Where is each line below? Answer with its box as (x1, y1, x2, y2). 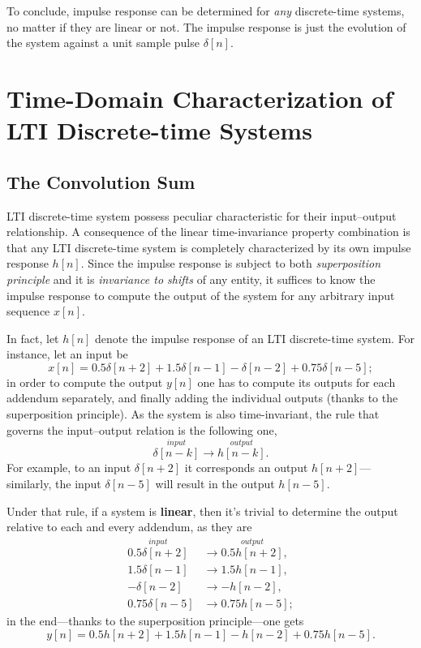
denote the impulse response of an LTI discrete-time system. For (95, 329, 415, 346)
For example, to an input (6, 459, 131, 476)
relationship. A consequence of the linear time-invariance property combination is (6, 223, 410, 240)
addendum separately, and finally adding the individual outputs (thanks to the (6, 389, 398, 406)
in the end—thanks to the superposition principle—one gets (6, 612, 304, 629)
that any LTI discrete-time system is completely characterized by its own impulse (6, 238, 411, 255)
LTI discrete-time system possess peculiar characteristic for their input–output (6, 207, 397, 224)
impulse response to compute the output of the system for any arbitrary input (6, 286, 395, 303)
